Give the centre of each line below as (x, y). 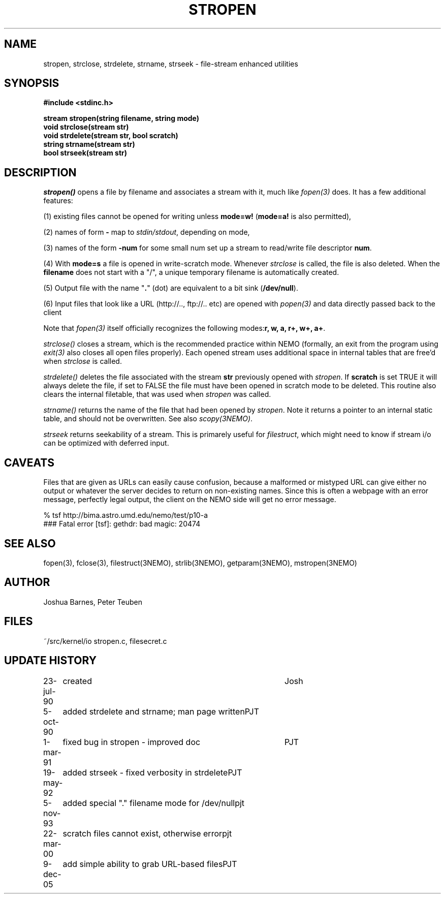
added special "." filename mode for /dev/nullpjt (154, 803)
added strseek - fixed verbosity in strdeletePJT (152, 772)
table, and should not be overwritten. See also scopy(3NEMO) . (148, 419)
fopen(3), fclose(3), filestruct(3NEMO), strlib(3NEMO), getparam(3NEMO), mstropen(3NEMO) (200, 563)
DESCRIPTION (40, 172)
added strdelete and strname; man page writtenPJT (161, 711)
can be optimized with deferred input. (106, 443)
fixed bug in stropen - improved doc (132, 742)
